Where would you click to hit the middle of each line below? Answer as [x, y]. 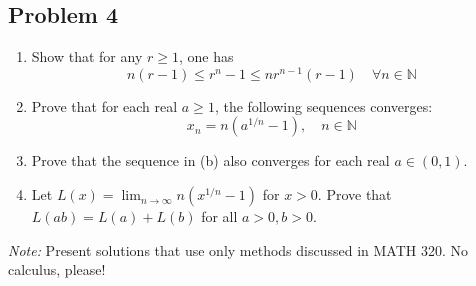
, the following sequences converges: [323, 105]
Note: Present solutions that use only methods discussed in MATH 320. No [238, 249]
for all [219, 216]
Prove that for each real [104, 105]
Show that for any [87, 56]
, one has [206, 56]
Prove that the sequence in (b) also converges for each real [210, 160]
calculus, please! [57, 269]
